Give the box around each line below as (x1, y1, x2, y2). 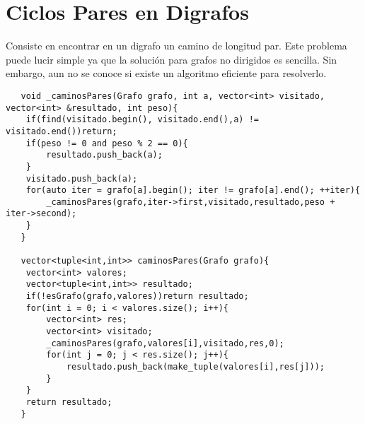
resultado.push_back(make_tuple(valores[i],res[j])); (66, 362, 325, 372)
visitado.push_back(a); (25, 173, 138, 184)
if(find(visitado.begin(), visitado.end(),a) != (25, 114, 259, 125)
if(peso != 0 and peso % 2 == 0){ (25, 138, 188, 148)
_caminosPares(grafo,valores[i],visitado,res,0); (46, 338, 284, 348)
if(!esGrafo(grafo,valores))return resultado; (25, 291, 249, 302)
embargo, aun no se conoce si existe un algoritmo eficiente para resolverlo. (6, 66, 327, 81)
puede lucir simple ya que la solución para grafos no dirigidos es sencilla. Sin (6, 52, 337, 66)
